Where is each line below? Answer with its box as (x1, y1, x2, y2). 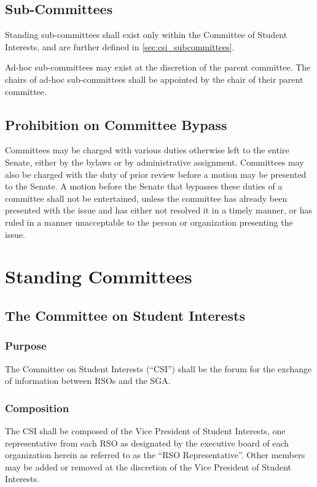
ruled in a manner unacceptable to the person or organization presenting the (5, 215, 293, 228)
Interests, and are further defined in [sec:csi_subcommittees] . (5, 40, 235, 53)
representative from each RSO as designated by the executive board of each (5, 436, 289, 449)
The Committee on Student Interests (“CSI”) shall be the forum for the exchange (5, 362, 312, 375)
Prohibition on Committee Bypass (5, 115, 227, 134)
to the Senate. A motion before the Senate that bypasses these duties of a (5, 180, 283, 193)
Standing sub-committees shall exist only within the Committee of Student (5, 28, 288, 41)
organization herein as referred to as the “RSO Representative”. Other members (5, 448, 305, 461)
